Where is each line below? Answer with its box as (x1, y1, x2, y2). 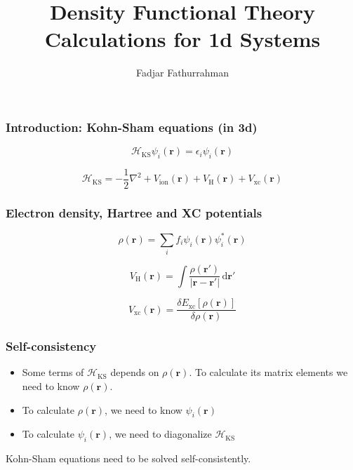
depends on (110, 365, 159, 380)
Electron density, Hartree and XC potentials (6, 203, 262, 221)
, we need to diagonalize (109, 427, 212, 441)
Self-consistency (6, 337, 97, 355)
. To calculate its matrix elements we (189, 365, 348, 380)
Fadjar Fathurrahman (135, 65, 229, 80)
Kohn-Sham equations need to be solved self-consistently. (6, 451, 251, 466)
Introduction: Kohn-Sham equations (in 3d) (6, 118, 258, 135)
